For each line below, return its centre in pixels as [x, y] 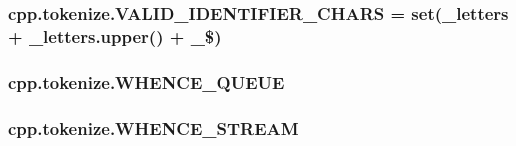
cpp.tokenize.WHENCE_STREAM [153, 127]
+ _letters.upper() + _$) [115, 35]
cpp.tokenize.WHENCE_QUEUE [146, 81]
